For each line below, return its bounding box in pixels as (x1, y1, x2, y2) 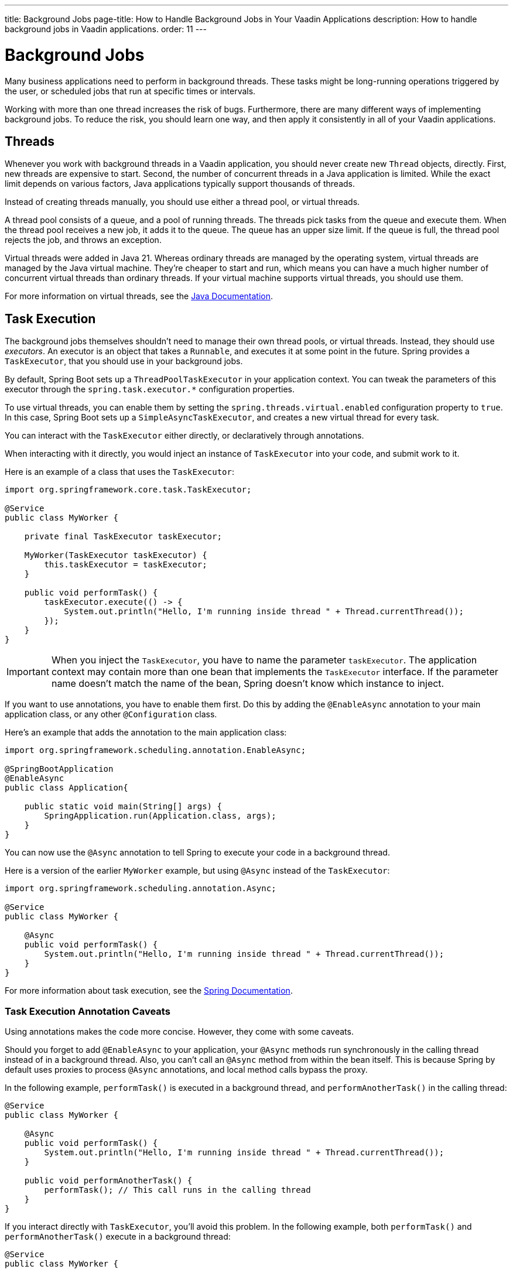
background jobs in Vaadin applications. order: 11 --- (5, 24, 207, 34)
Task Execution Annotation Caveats (5, 1005, 170, 1017)
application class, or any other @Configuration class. (5, 709, 217, 720)
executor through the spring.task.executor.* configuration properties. (5, 384, 295, 395)
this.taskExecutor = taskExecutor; (44, 560, 207, 570)
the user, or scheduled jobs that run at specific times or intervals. (5, 85, 256, 96)
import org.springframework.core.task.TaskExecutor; (5, 485, 252, 495)
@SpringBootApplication (5, 764, 114, 774)
